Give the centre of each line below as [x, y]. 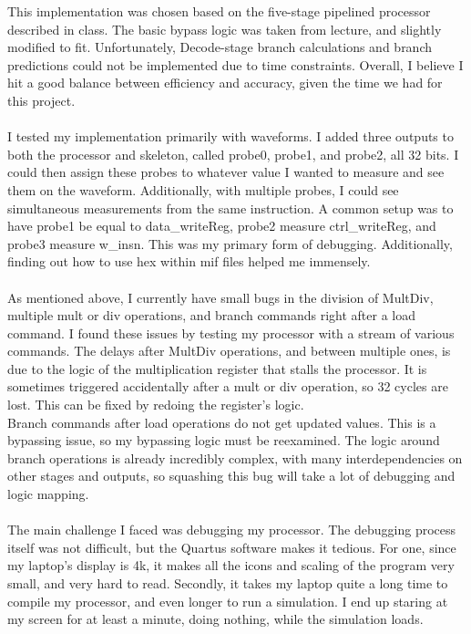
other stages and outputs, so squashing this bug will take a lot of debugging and [231, 476]
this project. [41, 100]
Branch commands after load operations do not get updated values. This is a [222, 422]
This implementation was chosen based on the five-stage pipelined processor [219, 11]
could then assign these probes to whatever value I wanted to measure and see [226, 172]
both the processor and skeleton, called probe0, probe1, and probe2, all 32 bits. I [233, 154]
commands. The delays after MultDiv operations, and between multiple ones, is [229, 351]
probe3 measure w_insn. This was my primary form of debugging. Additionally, [230, 243]
